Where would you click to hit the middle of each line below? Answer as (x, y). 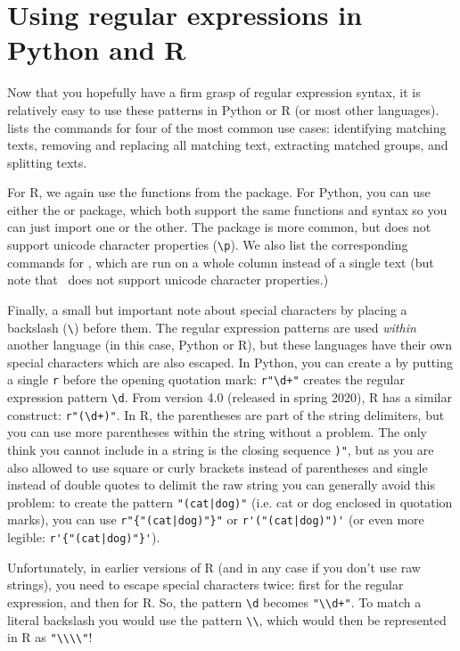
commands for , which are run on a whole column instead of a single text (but (221, 262)
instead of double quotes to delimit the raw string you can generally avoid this (221, 485)
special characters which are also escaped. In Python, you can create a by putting (230, 362)
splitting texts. (47, 162)
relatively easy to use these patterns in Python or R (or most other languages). (223, 109)
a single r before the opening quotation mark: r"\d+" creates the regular (206, 379)
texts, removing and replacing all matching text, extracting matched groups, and (228, 145)
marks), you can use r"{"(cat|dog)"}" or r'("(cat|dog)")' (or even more (216, 519)
